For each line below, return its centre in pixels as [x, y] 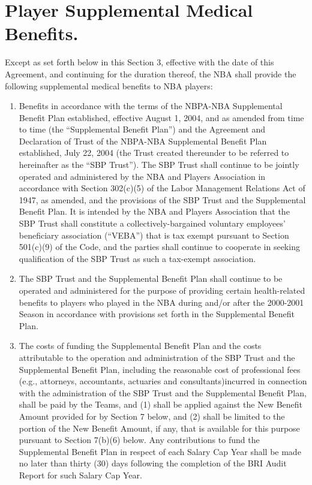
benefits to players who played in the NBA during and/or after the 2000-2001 [161, 302]
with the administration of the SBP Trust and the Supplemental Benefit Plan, [163, 392]
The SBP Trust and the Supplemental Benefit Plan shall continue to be [151, 278]
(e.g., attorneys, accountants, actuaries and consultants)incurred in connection [163, 381]
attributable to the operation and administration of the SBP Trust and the [157, 357]
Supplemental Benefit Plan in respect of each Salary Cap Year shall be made [160, 451]
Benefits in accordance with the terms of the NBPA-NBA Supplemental [151, 106]
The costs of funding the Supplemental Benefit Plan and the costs [140, 346]
